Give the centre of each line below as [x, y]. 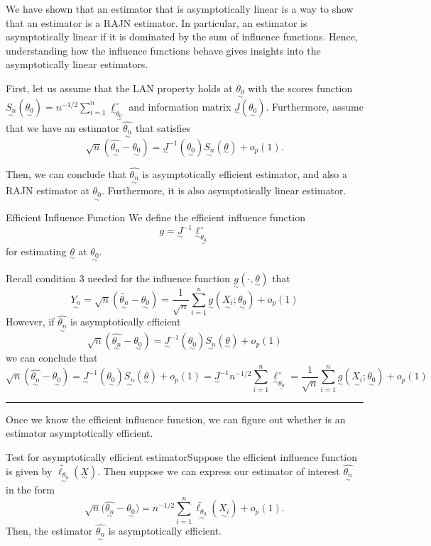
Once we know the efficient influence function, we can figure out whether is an [176, 419]
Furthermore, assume [318, 106]
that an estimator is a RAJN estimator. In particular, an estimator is [157, 22]
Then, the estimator [49, 530]
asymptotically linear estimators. [77, 64]
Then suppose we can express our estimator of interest [222, 470]
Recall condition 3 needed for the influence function [118, 278]
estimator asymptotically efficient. [80, 433]
